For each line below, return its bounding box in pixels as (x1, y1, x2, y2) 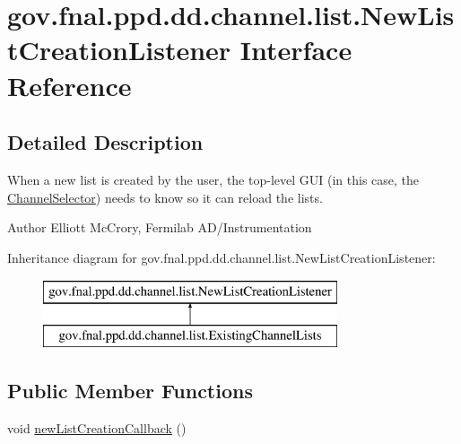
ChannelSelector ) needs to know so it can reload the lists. (7, 187, 323, 206)
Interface (239, 31, 352, 68)
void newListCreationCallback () (7, 418, 187, 437)
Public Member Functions (7, 376, 253, 404)
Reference (7, 66, 132, 103)
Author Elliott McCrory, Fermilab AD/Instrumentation (7, 218, 312, 237)
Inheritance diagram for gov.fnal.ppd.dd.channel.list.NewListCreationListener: (7, 248, 436, 266)
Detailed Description (7, 128, 204, 156)
